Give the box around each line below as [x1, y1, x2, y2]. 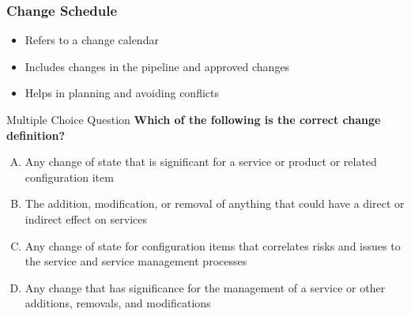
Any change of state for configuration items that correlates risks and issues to [25, 237, 401, 254]
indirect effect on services [25, 210, 147, 227]
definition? [6, 126, 66, 143]
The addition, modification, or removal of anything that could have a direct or [25, 195, 405, 212]
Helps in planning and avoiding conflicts [25, 85, 219, 101]
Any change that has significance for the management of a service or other [25, 279, 386, 295]
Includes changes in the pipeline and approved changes [25, 58, 290, 74]
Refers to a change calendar [25, 32, 159, 48]
